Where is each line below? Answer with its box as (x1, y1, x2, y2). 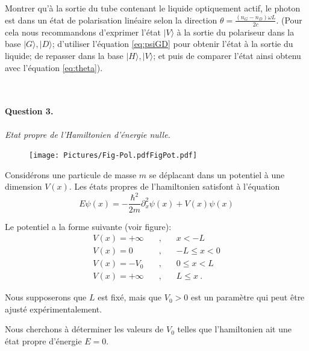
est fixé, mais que (98, 291, 162, 303)
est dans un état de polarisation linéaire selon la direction (5, 13, 217, 26)
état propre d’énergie (5, 335, 82, 347)
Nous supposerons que (5, 291, 87, 303)
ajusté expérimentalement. (5, 302, 102, 315)
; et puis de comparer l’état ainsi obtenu (153, 49, 301, 61)
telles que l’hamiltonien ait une (177, 323, 292, 335)
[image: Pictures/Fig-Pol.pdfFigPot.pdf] (29, 151, 198, 160)
